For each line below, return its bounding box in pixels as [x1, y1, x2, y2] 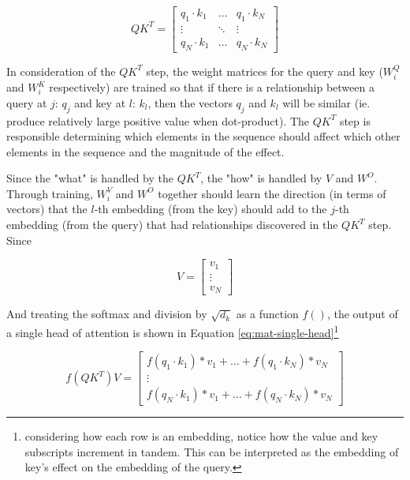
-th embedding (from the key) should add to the [94, 201, 327, 217]
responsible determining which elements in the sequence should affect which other [6, 128, 401, 144]
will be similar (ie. [282, 94, 371, 111]
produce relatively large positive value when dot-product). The [6, 112, 310, 129]
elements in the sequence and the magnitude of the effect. [6, 143, 285, 159]
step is [339, 112, 371, 129]
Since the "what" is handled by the [6, 170, 174, 186]
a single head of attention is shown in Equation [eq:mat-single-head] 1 [6, 321, 339, 340]
